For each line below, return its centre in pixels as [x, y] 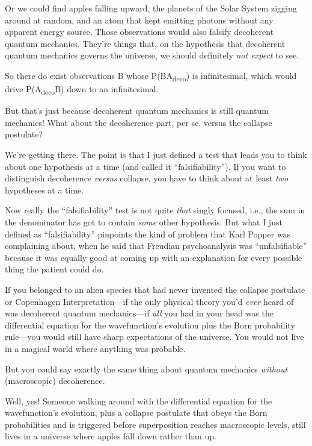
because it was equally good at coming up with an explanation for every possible [154, 257]
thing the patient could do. [54, 269]
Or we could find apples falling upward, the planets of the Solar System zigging [151, 8]
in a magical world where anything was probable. [95, 348]
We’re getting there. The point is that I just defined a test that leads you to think [156, 154]
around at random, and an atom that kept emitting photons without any [139, 20]
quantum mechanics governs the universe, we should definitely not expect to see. [152, 55]
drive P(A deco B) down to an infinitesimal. [82, 90]
